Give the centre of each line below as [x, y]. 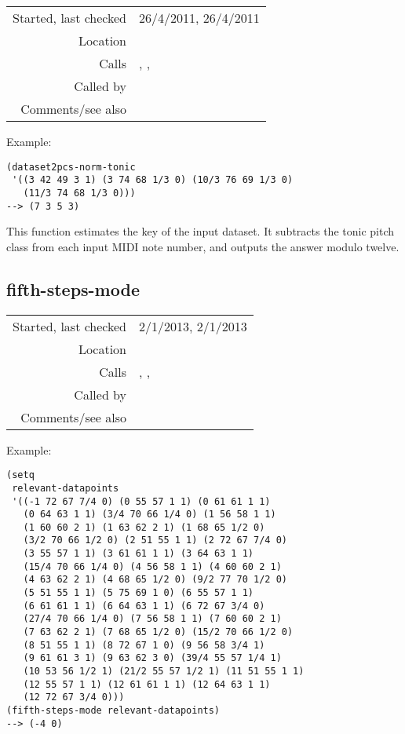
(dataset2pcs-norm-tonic [71, 167]
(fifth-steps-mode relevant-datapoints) [113, 711]
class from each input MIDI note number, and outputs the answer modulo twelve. [203, 246]
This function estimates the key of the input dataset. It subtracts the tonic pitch [200, 231]
